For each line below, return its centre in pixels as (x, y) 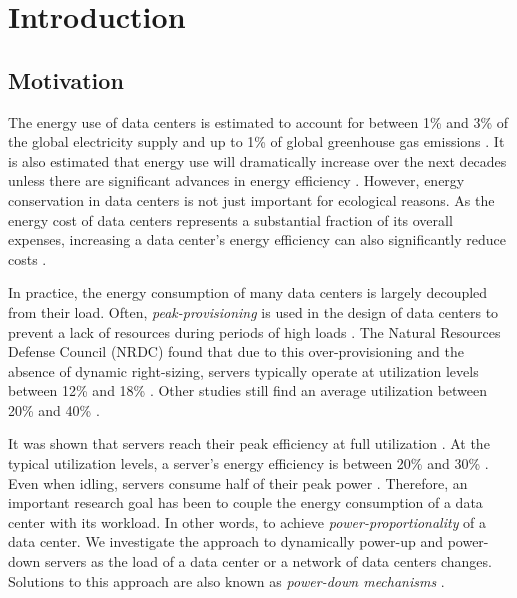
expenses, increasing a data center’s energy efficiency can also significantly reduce (257, 239)
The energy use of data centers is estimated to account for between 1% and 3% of (258, 121)
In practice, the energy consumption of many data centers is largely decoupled (248, 292)
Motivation (66, 79)
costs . (27, 258)
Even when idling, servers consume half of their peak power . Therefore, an (238, 482)
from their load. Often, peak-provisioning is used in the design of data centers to (253, 311)
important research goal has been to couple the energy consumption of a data (245, 502)
